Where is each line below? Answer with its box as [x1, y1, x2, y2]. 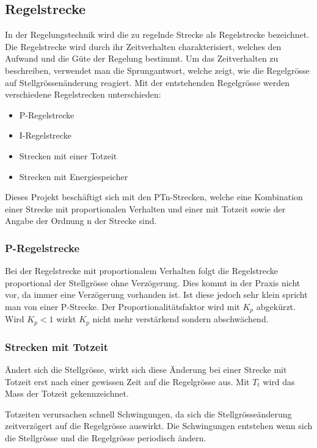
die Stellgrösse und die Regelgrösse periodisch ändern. [5, 432, 206, 444]
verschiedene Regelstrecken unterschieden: [5, 88, 161, 101]
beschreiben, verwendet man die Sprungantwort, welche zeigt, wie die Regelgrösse [5, 63, 310, 76]
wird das [263, 375, 295, 388]
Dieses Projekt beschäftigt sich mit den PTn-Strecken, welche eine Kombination [5, 190, 303, 203]
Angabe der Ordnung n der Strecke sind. [5, 214, 157, 227]
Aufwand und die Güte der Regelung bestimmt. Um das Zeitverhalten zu [5, 52, 279, 65]
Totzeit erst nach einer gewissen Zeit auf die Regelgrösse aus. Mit [5, 375, 250, 388]
